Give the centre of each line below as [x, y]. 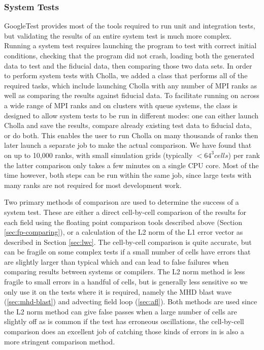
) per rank [244, 155]
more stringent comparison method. [60, 341]
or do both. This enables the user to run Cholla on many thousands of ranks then [131, 135]
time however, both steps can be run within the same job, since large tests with [128, 175]
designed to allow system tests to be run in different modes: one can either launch [131, 115]
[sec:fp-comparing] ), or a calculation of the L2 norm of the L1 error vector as [124, 232]
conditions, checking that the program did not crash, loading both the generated [129, 55]
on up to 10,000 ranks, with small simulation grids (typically [98, 155]
